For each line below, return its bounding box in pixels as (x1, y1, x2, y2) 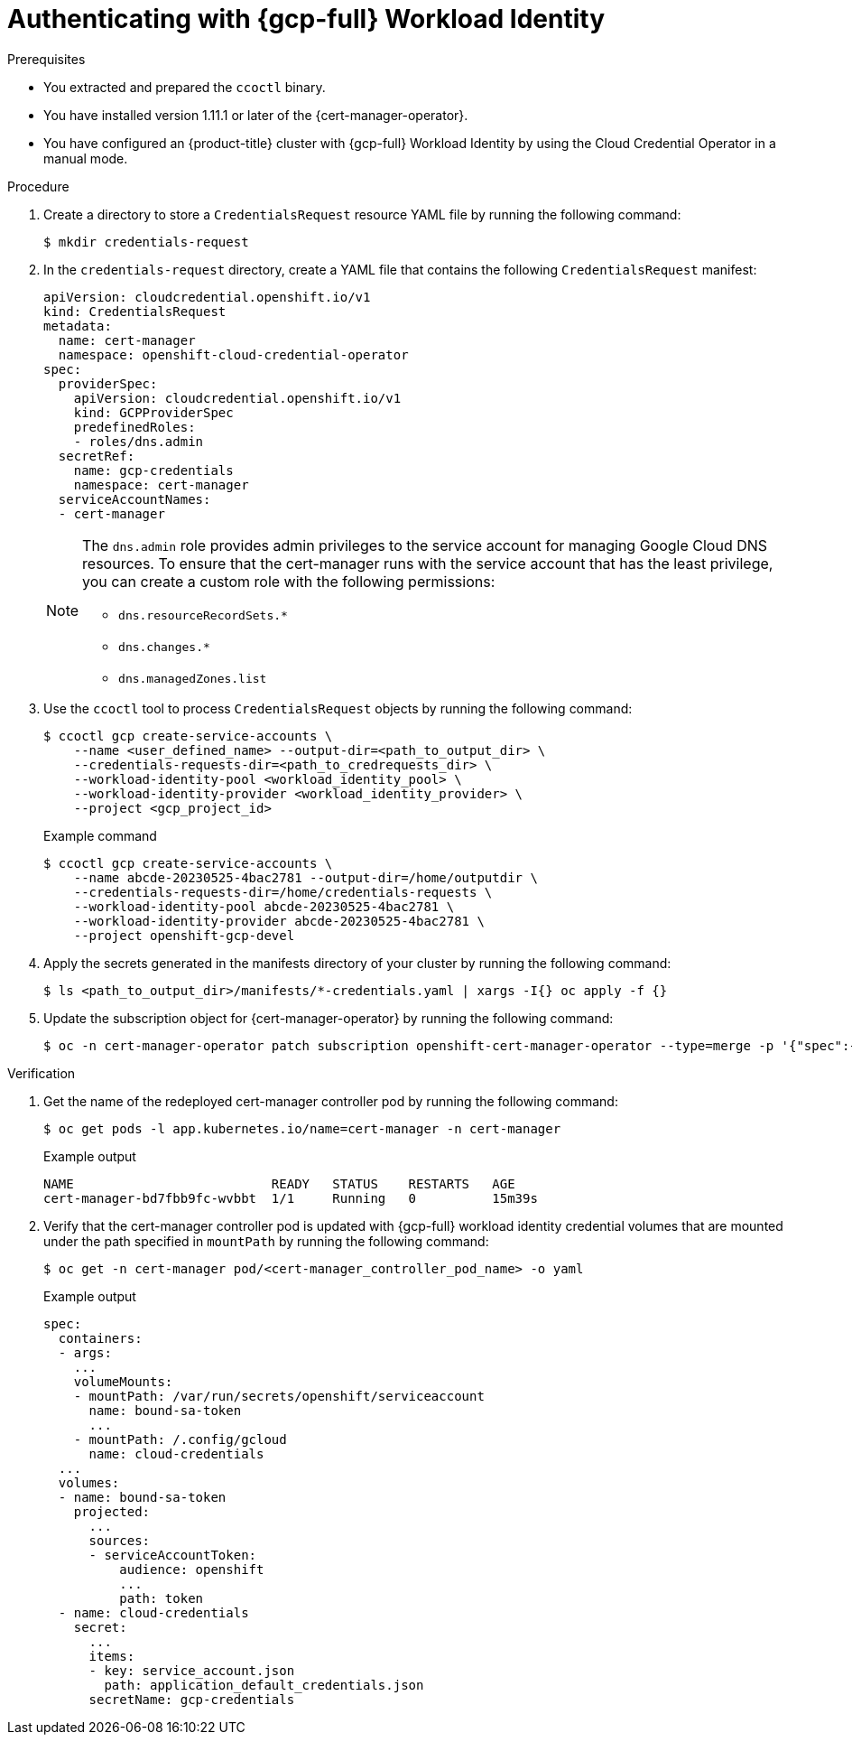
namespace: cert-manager (73, 477, 249, 492)
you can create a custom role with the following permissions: (82, 572, 495, 591)
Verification (7, 1065, 76, 1081)
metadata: (43, 318, 112, 333)
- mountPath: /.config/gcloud (73, 1431, 287, 1447)
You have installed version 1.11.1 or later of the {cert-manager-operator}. (43, 107, 468, 123)
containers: (58, 1330, 143, 1346)
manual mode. (43, 150, 128, 166)
